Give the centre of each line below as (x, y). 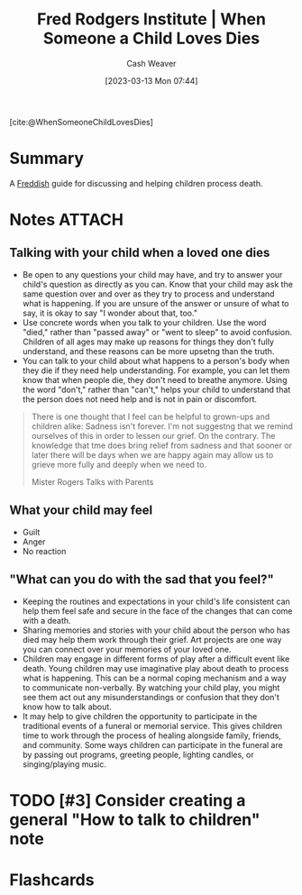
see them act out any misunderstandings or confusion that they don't (151, 697)
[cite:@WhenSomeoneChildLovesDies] (81, 122)
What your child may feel (81, 511)
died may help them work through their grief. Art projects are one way (152, 639)
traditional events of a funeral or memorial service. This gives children (152, 726)
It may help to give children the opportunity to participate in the (140, 716)
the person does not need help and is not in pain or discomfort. (140, 399)
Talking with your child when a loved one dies (140, 253)
